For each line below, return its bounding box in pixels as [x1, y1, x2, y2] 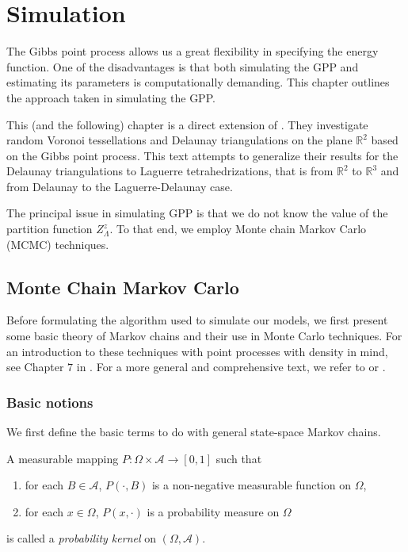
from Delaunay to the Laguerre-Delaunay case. [6, 178, 233, 194]
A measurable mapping [6, 450, 119, 466]
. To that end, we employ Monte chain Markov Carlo [109, 220, 367, 237]
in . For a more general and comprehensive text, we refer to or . [76, 358, 386, 375]
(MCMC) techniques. [6, 236, 109, 252]
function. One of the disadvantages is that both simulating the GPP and [6, 58, 359, 75]
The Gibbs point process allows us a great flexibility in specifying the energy [6, 43, 379, 59]
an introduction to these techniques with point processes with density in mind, [6, 343, 388, 359]
